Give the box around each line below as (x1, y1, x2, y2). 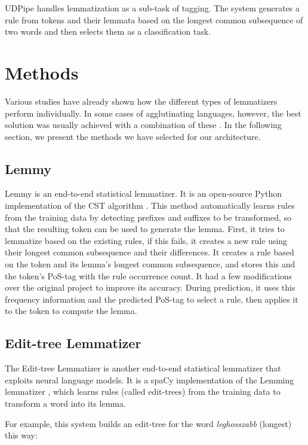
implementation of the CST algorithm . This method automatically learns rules (5, 199, 295, 212)
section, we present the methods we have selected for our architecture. (5, 130, 261, 142)
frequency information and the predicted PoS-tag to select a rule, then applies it (5, 292, 298, 305)
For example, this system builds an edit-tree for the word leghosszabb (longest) (5, 417, 292, 429)
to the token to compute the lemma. (5, 304, 137, 317)
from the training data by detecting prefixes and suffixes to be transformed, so (5, 211, 292, 223)
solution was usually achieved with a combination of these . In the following (5, 118, 282, 131)
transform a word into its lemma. (5, 397, 126, 409)
